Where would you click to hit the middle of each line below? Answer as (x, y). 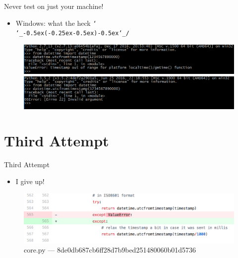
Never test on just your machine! (54, 6)
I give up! (30, 181)
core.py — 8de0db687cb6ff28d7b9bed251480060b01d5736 (110, 250)
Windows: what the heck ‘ (56, 23)
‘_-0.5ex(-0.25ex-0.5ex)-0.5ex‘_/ (72, 33)
